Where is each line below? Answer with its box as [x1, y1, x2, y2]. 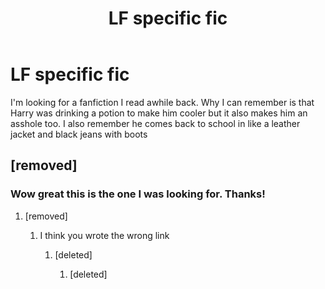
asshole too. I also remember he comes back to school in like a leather [10, 117, 301, 129]
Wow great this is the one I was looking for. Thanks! [10, 187, 266, 201]
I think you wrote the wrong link [39, 229, 170, 241]
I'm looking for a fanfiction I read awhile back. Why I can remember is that [10, 96, 315, 108]
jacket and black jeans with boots [10, 128, 148, 140]
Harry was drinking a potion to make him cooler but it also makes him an [10, 107, 308, 119]
